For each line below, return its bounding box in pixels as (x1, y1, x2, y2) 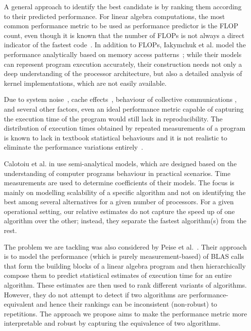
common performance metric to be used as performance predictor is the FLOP (4, 20, 238, 31)
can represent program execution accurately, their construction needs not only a (4, 58, 242, 69)
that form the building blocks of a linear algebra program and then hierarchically (4, 260, 246, 271)
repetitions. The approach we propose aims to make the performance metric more (4, 308, 247, 318)
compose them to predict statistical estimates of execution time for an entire (4, 270, 232, 280)
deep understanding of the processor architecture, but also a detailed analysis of (4, 68, 242, 78)
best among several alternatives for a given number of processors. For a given (4, 196, 234, 207)
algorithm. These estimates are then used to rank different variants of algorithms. (4, 280, 247, 290)
